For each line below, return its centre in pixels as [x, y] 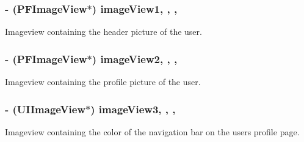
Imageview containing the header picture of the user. [103, 32]
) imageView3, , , [133, 109]
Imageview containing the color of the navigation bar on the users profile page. [152, 131]
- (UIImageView [45, 109]
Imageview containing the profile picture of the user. [103, 82]
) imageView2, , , [135, 58]
